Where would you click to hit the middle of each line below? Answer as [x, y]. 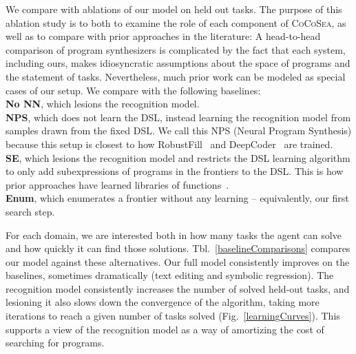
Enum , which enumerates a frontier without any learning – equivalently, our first [177, 198]
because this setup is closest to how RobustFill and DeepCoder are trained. [169, 144]
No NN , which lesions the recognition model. [103, 104]
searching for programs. [55, 343]
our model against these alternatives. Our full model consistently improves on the [178, 261]
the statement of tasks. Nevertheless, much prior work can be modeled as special [176, 76]
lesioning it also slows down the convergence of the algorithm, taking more [163, 302]
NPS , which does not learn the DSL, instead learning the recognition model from [178, 117]
